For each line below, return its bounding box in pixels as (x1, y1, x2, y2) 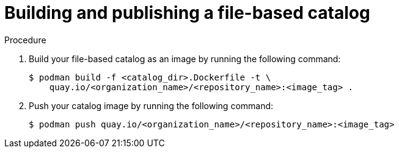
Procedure (4, 34, 46, 45)
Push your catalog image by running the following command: (29, 100, 274, 111)
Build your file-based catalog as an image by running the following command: (29, 53, 341, 64)
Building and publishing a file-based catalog (4, 2, 370, 23)
